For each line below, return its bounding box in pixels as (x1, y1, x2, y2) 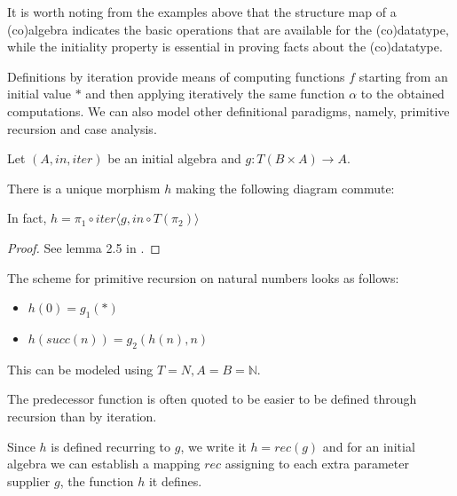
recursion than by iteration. (7, 406, 157, 425)
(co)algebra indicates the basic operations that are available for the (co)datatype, (7, 20, 449, 38)
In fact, (7, 209, 47, 227)
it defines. (148, 471, 202, 490)
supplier (7, 471, 51, 490)
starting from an (359, 67, 448, 85)
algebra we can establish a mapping (7, 454, 201, 473)
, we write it (180, 437, 247, 455)
